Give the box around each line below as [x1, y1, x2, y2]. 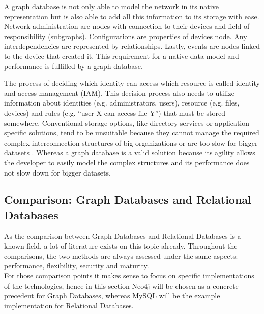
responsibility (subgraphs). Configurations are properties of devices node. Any [4, 30, 247, 41]
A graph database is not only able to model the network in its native [4, 1, 219, 11]
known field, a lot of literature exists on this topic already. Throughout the [4, 240, 238, 251]
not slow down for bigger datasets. [4, 167, 111, 178]
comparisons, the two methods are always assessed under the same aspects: [4, 250, 238, 261]
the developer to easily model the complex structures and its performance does [4, 157, 250, 167]
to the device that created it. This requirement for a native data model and [4, 50, 239, 61]
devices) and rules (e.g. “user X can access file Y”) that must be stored [4, 107, 225, 118]
